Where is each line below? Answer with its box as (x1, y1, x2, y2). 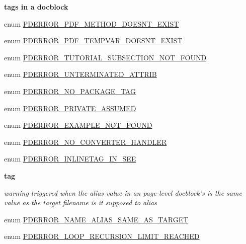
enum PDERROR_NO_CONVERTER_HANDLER (4, 136, 167, 147)
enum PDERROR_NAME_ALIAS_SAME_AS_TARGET (4, 214, 189, 224)
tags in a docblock (4, 2, 68, 12)
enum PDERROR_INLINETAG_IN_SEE (4, 153, 136, 164)
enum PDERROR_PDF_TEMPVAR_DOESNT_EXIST (4, 35, 183, 46)
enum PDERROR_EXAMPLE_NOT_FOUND (4, 120, 152, 130)
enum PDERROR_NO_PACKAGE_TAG (4, 86, 136, 96)
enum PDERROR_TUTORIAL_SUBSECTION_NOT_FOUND (4, 52, 207, 62)
